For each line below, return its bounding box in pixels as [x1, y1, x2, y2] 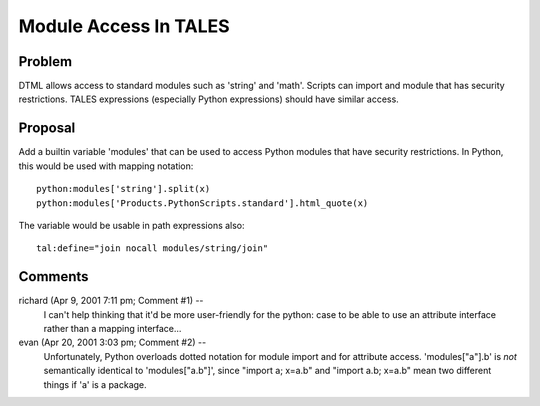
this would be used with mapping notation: [18, 160, 194, 172]
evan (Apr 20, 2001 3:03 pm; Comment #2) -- [18, 336, 207, 349]
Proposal [18, 120, 76, 137]
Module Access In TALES [18, 15, 230, 37]
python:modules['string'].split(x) [36, 183, 211, 195]
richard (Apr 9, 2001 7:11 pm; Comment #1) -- [18, 295, 204, 307]
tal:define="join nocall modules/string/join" [36, 243, 269, 254]
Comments [18, 268, 89, 285]
